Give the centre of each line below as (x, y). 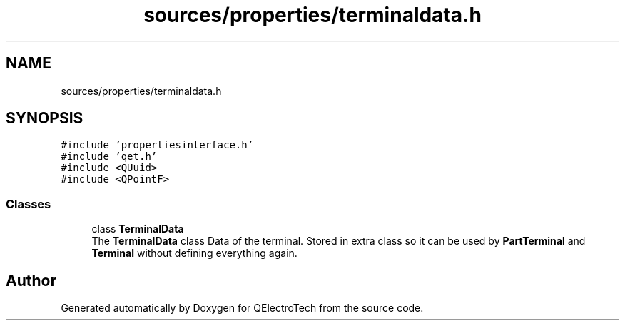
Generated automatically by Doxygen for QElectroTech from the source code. (242, 308)
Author (31, 280)
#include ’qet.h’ (109, 157)
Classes (29, 204)
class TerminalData (138, 229)
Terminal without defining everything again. (194, 253)
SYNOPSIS (45, 118)
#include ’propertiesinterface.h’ (157, 145)
